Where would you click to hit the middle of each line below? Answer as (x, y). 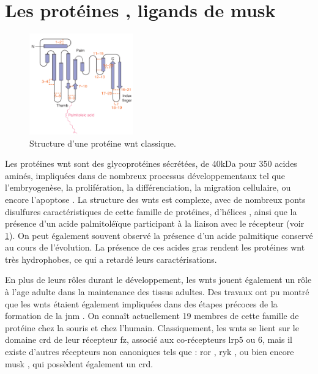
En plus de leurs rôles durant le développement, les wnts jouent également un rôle (158, 280)
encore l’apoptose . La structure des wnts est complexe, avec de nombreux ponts (155, 199)
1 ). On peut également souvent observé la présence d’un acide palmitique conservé (159, 235)
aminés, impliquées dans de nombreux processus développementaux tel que (145, 175)
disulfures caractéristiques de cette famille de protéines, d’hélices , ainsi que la (151, 211)
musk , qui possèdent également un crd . (79, 363)
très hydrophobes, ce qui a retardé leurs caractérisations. (111, 259)
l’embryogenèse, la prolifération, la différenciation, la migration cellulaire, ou (148, 187)
